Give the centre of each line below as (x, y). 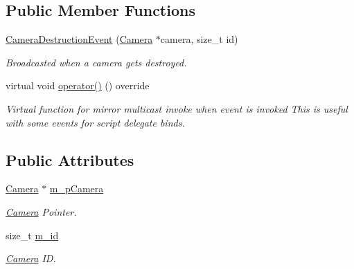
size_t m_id (32, 235)
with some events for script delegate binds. (95, 122)
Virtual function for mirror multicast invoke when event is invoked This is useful (177, 108)
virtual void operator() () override (78, 85)
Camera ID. (31, 258)
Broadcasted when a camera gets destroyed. (96, 62)
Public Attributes (70, 159)
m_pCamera (77, 188)
